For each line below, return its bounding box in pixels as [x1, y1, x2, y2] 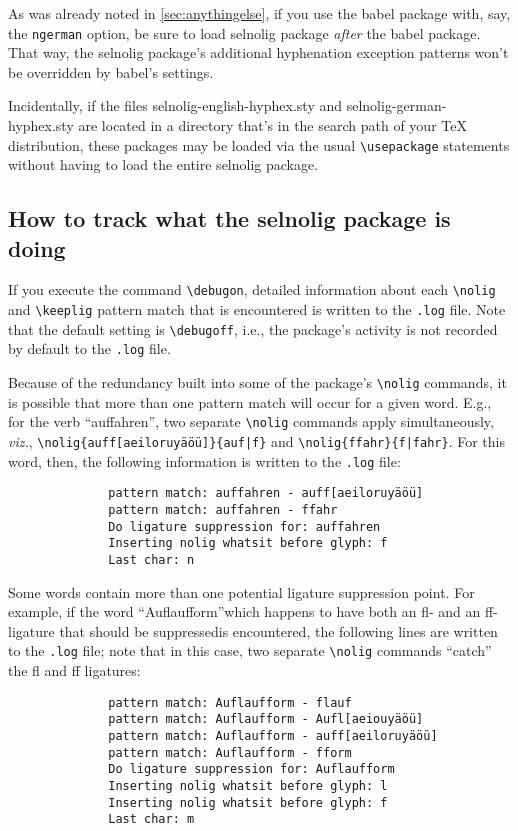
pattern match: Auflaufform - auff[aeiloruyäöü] [108, 728, 438, 743]
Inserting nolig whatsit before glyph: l [108, 778, 388, 793]
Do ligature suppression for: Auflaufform [108, 762, 395, 777]
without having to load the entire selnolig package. [8, 154, 319, 175]
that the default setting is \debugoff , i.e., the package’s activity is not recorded [8, 318, 498, 339]
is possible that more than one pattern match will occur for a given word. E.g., [8, 391, 492, 412]
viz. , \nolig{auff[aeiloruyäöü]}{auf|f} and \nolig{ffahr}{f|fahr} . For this [8, 431, 505, 451]
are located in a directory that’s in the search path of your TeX [78, 115, 467, 136]
